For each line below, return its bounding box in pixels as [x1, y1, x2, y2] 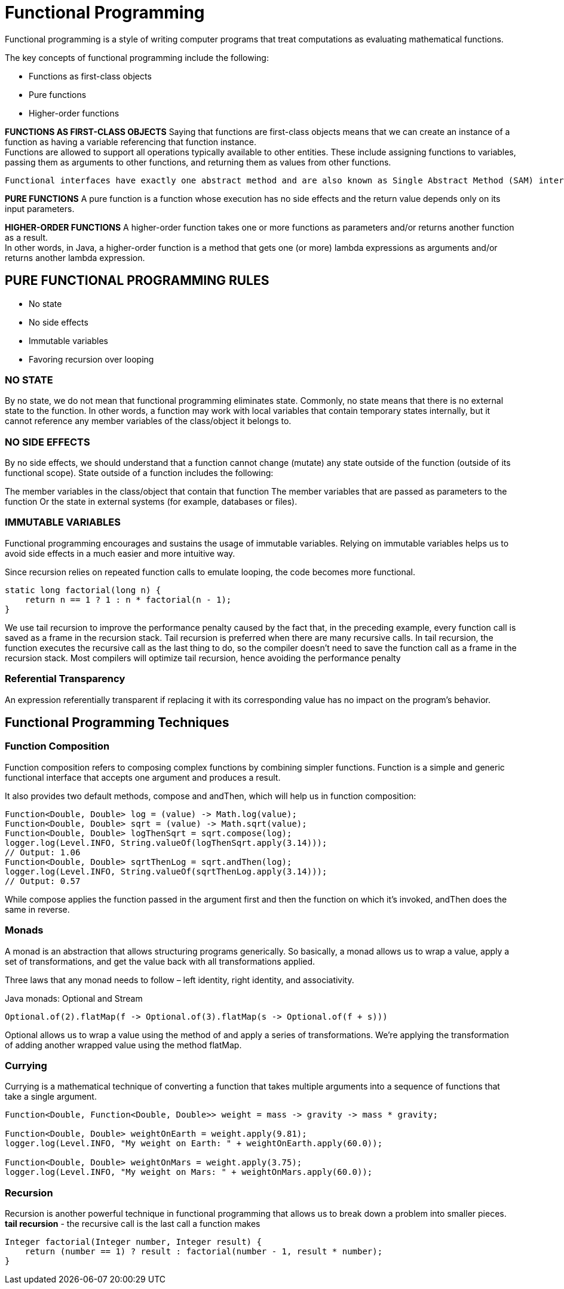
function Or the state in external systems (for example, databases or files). [5, 496, 298, 507]
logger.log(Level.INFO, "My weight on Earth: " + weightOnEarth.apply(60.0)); [5, 1138, 383, 1149]
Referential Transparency [5, 673, 125, 685]
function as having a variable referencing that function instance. [5, 136, 257, 147]
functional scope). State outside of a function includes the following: [5, 468, 274, 478]
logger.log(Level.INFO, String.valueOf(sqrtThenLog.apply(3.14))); [5, 866, 327, 876]
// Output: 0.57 [5, 876, 81, 886]
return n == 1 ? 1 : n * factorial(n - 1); [24, 594, 232, 604]
